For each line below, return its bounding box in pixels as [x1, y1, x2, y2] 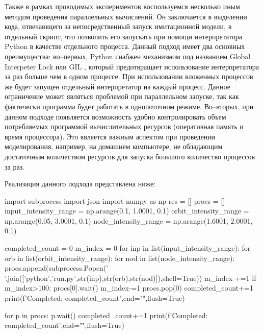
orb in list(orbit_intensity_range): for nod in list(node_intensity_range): [5, 252, 235, 263]
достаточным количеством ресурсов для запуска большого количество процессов [5, 151, 255, 161]
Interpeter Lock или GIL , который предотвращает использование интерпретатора [5, 61, 259, 71]
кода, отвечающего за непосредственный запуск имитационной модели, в [5, 21, 232, 32]
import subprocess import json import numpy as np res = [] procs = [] [5, 195, 225, 206]
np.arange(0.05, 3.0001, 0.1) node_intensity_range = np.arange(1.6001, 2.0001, [5, 215, 253, 226]
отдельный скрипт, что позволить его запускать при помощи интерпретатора [5, 31, 242, 41]
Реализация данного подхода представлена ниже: [5, 178, 156, 189]
